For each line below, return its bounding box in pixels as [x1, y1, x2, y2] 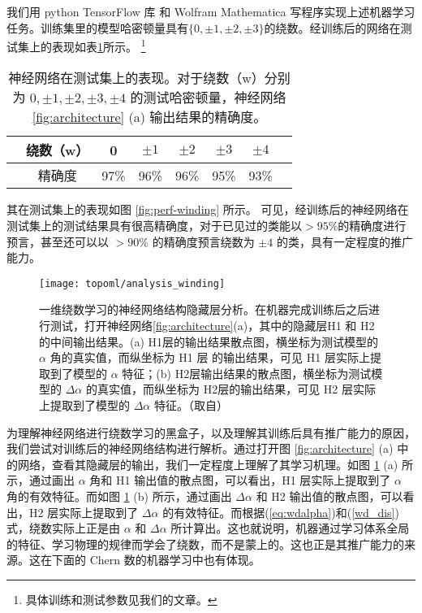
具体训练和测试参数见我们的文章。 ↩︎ [25, 590, 217, 607]
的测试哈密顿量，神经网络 [130, 88, 286, 107]
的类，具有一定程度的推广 [276, 233, 413, 250]
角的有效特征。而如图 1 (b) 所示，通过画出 [6, 488, 232, 504]
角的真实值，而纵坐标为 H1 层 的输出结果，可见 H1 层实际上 [50, 349, 370, 366]
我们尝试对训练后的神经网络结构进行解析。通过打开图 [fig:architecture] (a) [6, 440, 394, 457]
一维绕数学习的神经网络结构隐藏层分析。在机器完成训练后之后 [39, 301, 368, 318]
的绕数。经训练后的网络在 [264, 19, 401, 36]
